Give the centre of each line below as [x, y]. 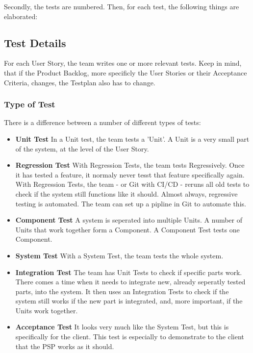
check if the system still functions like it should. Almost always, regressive [126, 193]
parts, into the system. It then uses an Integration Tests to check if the [122, 291]
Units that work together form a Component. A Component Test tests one [127, 229]
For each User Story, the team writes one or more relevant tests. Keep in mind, [123, 63]
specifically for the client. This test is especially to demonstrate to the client [130, 337]
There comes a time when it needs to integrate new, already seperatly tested [130, 282]
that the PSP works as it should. [65, 346]
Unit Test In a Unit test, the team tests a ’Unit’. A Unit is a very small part [132, 139]
